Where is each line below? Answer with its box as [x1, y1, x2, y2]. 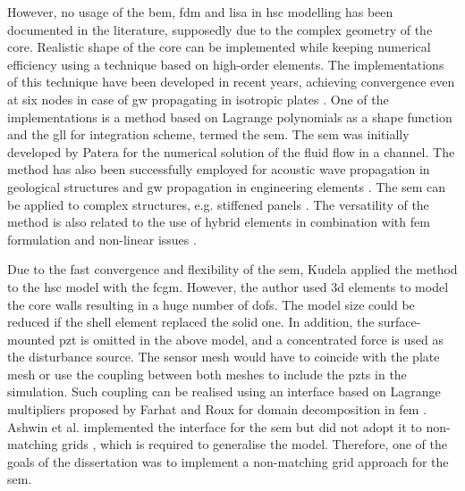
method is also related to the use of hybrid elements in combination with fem [7, 212, 430, 231]
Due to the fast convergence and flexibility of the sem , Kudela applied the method [7, 260, 458, 279]
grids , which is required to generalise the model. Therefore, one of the [62, 435, 448, 454]
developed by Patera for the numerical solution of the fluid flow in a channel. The [7, 142, 455, 161]
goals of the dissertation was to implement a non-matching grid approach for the [7, 452, 449, 470]
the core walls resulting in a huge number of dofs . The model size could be [7, 295, 415, 313]
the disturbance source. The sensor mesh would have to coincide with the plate [7, 347, 440, 366]
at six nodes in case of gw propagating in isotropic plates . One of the [7, 89, 389, 108]
